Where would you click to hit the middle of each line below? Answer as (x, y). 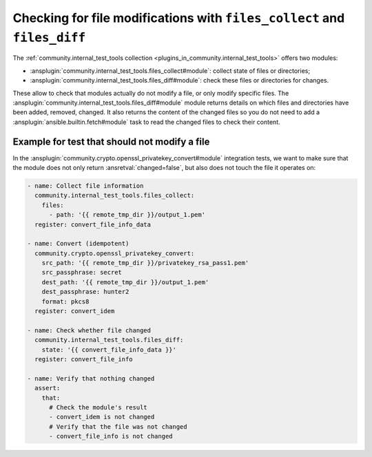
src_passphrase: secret (82, 273)
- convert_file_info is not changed (111, 436)
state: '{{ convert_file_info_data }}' (109, 350)
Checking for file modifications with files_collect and (179, 18)
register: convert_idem (75, 311)
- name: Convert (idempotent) (78, 244)
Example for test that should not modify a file (111, 141)
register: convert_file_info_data (93, 224)
